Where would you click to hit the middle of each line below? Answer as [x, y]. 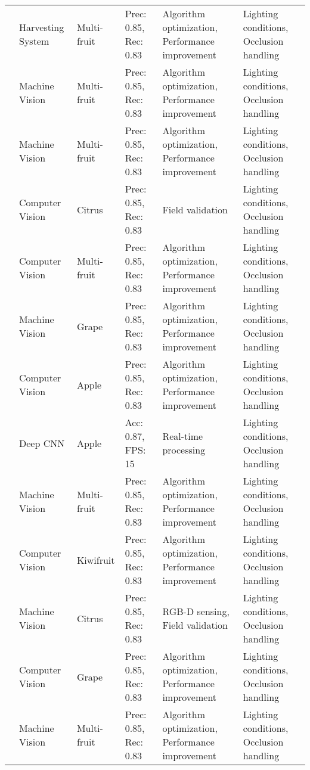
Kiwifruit [96, 560]
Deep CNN [42, 443]
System [34, 41]
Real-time [183, 436]
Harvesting [42, 27]
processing [184, 450]
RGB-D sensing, [196, 611]
